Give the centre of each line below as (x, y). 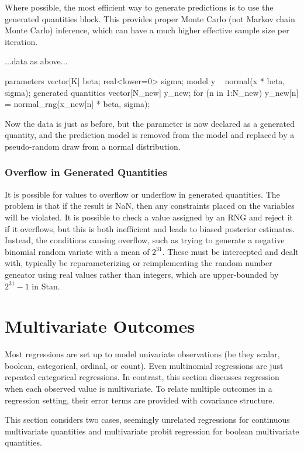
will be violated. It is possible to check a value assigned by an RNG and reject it (149, 217)
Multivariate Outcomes (100, 326)
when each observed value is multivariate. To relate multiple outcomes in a (139, 388)
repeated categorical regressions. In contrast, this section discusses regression (142, 377)
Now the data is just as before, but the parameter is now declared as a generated (150, 123)
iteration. (21, 41)
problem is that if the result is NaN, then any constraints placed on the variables (150, 206)
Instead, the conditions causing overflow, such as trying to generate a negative (145, 240)
